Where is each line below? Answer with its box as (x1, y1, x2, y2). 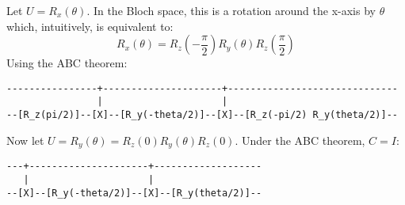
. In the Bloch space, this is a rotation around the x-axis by (86, 2, 376, 18)
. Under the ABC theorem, (235, 131, 365, 148)
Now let (6, 131, 44, 148)
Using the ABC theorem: (6, 55, 128, 71)
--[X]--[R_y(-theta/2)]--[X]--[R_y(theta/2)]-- (6, 187, 262, 199)
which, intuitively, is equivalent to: (6, 17, 174, 34)
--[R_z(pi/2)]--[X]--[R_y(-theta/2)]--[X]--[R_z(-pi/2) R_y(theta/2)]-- (6, 109, 398, 121)
